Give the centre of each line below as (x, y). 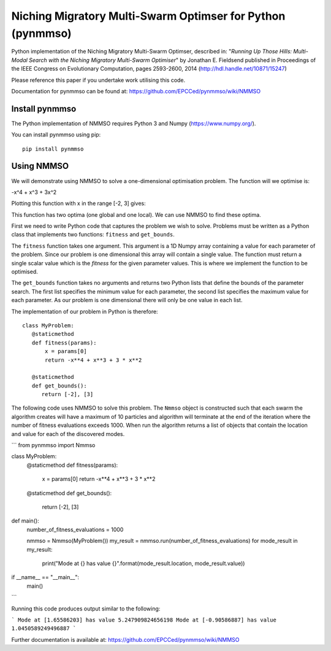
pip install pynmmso (53, 149)
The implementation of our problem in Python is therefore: (85, 311)
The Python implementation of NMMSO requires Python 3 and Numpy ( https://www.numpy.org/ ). (134, 123)
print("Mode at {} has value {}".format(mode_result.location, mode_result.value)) (143, 563)
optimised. (25, 272)
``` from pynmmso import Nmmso (53, 445)
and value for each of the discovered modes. (68, 434)
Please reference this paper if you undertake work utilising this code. (98, 80)
